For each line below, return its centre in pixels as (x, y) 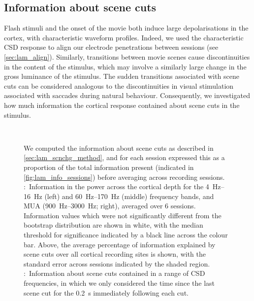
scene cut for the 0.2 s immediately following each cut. (106, 292)
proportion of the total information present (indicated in (109, 167)
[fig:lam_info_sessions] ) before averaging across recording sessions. (124, 177)
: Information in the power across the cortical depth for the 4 (116, 186)
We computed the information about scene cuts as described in (119, 148)
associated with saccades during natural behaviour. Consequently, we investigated (127, 95)
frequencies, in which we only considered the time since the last (119, 283)
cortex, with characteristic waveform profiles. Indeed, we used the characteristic (124, 37)
